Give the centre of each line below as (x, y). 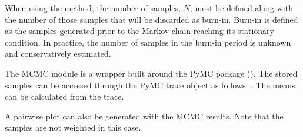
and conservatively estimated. (58, 54)
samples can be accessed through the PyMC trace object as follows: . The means (150, 85)
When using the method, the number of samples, (93, 8)
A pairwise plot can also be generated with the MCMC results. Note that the (144, 116)
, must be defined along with (241, 8)
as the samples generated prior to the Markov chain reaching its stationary (139, 31)
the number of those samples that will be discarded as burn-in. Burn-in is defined (151, 19)
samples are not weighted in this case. (73, 127)
